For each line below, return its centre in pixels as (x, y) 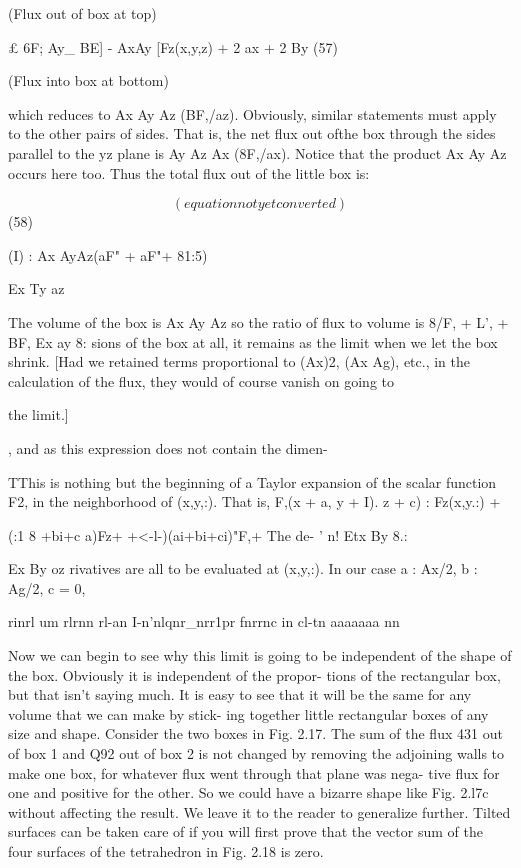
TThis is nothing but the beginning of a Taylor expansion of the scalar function (252, 481)
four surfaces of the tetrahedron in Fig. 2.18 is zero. (166, 851)
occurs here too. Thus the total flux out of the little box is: (189, 172)
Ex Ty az (36, 288)
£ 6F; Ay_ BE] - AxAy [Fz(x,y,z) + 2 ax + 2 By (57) (173, 46)
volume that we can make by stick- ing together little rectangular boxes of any (248, 713)
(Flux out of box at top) (82, 13)
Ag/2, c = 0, (47, 587)
